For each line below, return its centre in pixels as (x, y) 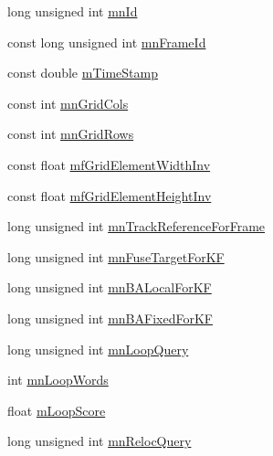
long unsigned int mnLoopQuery (98, 349)
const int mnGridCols (68, 103)
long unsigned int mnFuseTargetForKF (116, 256)
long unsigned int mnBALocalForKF (110, 287)
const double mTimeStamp (83, 73)
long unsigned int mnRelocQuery (100, 441)
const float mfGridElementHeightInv (110, 195)
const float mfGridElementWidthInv (109, 164)
